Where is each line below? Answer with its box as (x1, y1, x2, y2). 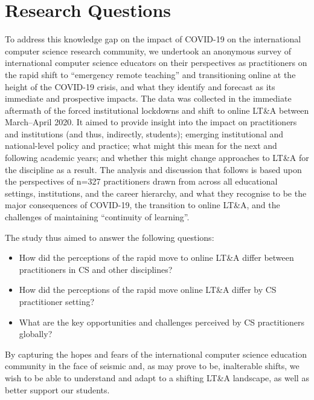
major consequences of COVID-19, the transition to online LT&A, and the (5, 198, 280, 211)
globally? (19, 327, 53, 340)
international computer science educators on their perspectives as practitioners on (5, 56, 307, 69)
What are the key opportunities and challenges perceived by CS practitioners (19, 315, 304, 328)
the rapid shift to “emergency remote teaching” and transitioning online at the (5, 68, 296, 80)
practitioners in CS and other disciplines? (19, 263, 173, 275)
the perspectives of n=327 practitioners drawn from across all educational (5, 175, 278, 188)
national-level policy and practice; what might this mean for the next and (5, 139, 277, 152)
